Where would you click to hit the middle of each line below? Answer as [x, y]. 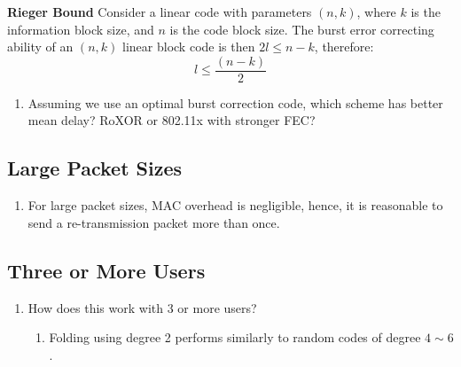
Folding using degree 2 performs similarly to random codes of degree [235, 337]
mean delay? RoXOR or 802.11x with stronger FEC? [172, 120]
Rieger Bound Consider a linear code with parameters [160, 12]
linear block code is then [189, 47]
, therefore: [344, 47]
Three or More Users [106, 270]
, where [376, 12]
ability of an [40, 47]
